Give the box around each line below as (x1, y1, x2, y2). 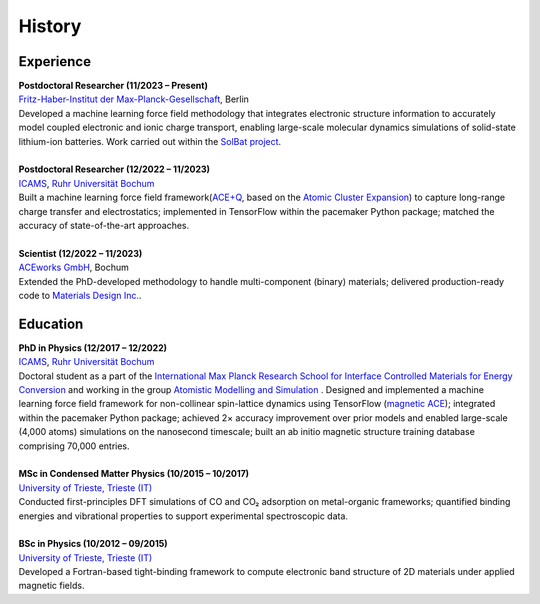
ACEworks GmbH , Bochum (18, 261, 129, 274)
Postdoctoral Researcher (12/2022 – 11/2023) (18, 163, 210, 175)
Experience (18, 53, 92, 70)
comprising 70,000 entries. (18, 440, 130, 452)
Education (18, 315, 84, 332)
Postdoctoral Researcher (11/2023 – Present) (18, 80, 209, 92)
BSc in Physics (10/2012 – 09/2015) (18, 538, 168, 550)
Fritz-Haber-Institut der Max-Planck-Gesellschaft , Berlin (18, 93, 250, 105)
